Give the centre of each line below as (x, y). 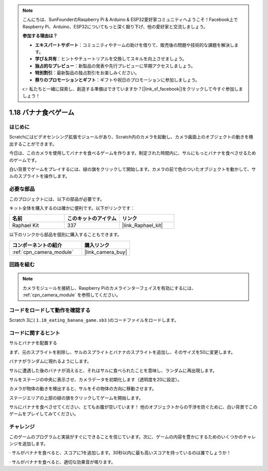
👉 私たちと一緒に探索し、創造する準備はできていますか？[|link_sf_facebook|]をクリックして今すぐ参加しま (133, 89)
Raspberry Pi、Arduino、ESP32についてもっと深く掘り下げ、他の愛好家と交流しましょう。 (115, 26)
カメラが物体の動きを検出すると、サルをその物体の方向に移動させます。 (83, 389)
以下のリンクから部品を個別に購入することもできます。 (66, 235)
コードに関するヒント (35, 333)
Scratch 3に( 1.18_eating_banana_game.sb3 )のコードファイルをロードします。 (94, 320)
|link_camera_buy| (106, 252)
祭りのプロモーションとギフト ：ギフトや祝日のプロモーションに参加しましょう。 (117, 80)
